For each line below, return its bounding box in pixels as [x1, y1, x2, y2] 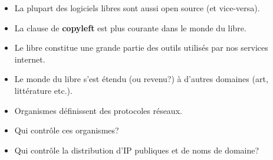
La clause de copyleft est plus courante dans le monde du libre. [14, 21, 246, 34]
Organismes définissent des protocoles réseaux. [14, 104, 182, 116]
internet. [14, 53, 45, 65]
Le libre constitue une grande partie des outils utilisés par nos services [14, 41, 268, 54]
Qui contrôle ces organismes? [14, 124, 119, 136]
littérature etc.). [14, 84, 73, 96]
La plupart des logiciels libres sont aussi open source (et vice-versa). [14, 2, 260, 14]
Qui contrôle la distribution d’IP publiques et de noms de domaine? [14, 143, 259, 156]
